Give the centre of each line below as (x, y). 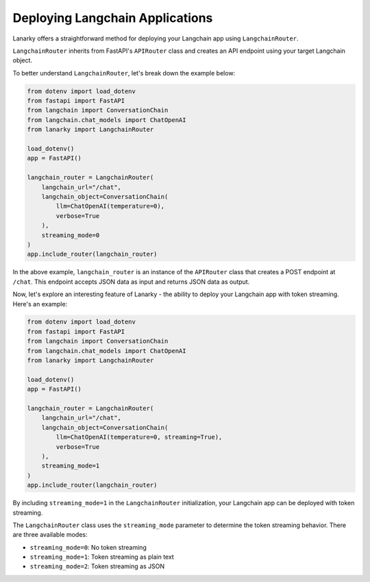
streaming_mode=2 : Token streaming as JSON (97, 566)
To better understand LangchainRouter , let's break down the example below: (124, 73)
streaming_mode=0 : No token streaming (88, 547)
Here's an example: (40, 304)
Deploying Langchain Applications (113, 18)
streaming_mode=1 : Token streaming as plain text (102, 557)
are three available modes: (50, 535)
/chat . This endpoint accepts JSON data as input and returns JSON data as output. (131, 282)
